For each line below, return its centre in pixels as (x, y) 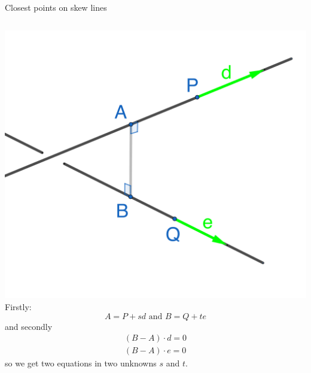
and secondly (29, 326)
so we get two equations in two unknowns (81, 363)
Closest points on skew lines (56, 7)
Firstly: (18, 307)
